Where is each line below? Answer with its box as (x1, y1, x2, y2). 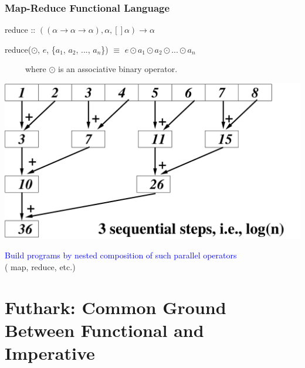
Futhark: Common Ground (5, 295, 226, 319)
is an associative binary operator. (58, 63, 178, 75)
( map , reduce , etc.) (5, 260, 76, 272)
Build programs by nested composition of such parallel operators (5, 249, 237, 261)
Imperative (5, 341, 95, 365)
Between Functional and (5, 318, 204, 342)
